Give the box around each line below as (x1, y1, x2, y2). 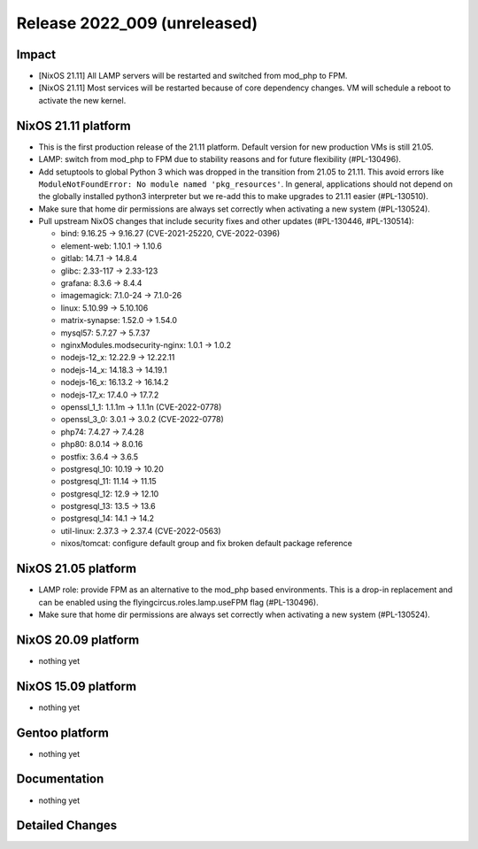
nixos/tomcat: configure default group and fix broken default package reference (60, 538, 353, 549)
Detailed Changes (16, 818, 118, 833)
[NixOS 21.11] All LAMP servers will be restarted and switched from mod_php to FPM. (38, 71, 348, 81)
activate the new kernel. (38, 95, 127, 105)
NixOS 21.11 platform (16, 118, 132, 133)
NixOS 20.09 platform (16, 632, 140, 647)
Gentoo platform (16, 725, 110, 740)
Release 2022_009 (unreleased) (16, 13, 258, 33)
